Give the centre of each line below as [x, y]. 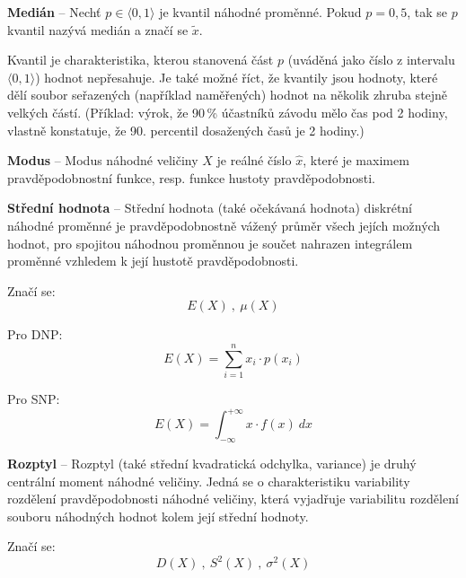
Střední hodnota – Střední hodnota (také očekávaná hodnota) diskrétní [210, 208]
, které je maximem [356, 160]
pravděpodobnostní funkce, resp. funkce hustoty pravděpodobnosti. [192, 177]
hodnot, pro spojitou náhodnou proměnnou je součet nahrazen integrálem [210, 243]
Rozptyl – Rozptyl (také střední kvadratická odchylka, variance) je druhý [212, 463]
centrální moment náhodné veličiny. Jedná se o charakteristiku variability [209, 481]
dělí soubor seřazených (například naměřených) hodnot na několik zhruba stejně [228, 95]
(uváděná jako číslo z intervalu [371, 60]
